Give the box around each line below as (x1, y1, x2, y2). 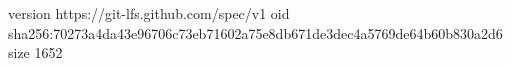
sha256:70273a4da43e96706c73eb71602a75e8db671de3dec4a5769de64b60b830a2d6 (8, 22, 503, 43)
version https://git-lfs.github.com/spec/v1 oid (8, 3, 290, 23)
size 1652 (8, 42, 63, 63)
